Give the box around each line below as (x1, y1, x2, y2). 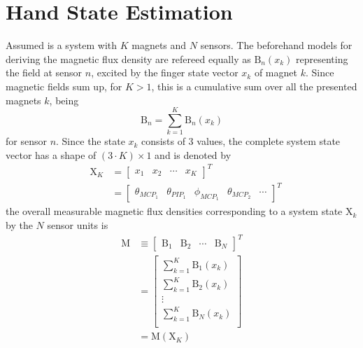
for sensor (6, 134, 47, 148)
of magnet (254, 65, 297, 80)
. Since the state (56, 134, 125, 148)
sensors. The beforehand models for (200, 38, 353, 53)
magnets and (131, 38, 187, 53)
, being (49, 92, 79, 107)
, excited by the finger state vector (91, 65, 239, 80)
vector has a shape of (6, 147, 97, 162)
